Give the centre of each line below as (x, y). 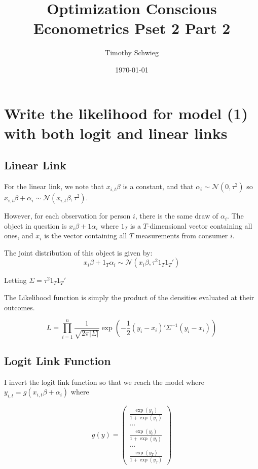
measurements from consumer (182, 236)
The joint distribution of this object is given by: (78, 252)
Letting (15, 280)
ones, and (19, 236)
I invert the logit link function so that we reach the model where (104, 382)
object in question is (35, 225)
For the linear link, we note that (54, 186)
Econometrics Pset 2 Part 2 (132, 28)
